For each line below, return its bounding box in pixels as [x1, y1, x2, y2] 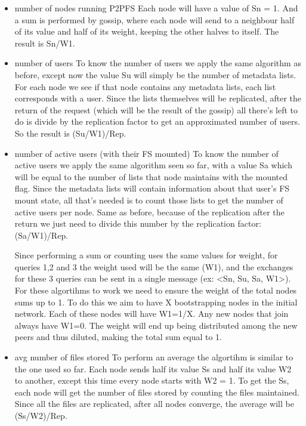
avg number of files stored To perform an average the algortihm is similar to [14, 351, 293, 363]
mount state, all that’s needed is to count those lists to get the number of [14, 193, 283, 206]
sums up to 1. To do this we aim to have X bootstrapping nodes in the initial [14, 295, 298, 308]
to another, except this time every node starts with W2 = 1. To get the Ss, [14, 374, 289, 387]
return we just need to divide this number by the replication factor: [14, 217, 261, 230]
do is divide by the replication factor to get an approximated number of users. [14, 115, 300, 128]
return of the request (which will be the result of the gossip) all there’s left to [14, 103, 298, 116]
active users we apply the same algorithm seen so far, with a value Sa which [14, 159, 292, 171]
